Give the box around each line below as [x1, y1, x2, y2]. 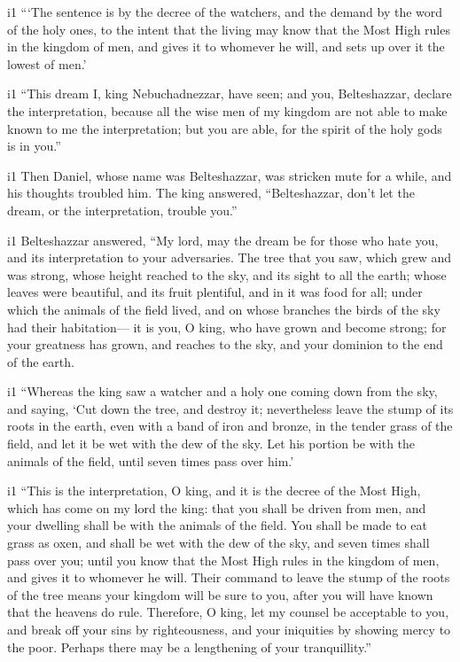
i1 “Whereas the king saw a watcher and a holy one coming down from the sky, [7, 382, 438, 401]
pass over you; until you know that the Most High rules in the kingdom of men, [7, 550, 440, 569]
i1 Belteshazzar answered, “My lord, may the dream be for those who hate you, [7, 230, 439, 249]
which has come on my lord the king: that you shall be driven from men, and [7, 498, 426, 517]
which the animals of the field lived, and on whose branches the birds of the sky [7, 300, 441, 318]
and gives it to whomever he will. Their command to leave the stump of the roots [7, 568, 450, 587]
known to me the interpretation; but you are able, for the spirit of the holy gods [7, 119, 442, 137]
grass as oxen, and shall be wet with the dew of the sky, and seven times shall [7, 533, 430, 552]
